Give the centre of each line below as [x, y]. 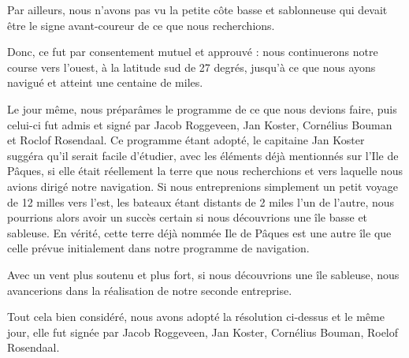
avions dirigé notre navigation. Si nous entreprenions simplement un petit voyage [203, 186]
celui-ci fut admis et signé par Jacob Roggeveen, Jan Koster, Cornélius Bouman [200, 124]
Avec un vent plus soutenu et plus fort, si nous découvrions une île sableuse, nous [203, 274]
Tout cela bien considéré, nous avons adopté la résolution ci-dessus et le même [196, 317]
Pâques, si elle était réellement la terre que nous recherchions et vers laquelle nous [205, 171]
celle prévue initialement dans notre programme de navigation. [158, 248]
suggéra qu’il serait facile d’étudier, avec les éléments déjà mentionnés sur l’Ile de [203, 155]
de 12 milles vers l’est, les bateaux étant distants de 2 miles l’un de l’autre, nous [201, 201]
